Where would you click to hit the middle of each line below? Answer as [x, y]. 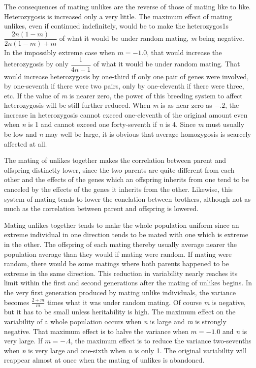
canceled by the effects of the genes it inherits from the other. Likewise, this [118, 189]
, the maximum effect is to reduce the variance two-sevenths [161, 341]
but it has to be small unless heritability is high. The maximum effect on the [120, 312]
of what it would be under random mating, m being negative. [152, 38]
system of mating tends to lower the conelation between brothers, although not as [127, 199]
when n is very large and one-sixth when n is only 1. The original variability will [125, 350]
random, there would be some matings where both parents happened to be [116, 263]
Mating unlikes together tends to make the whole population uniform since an [122, 225]
